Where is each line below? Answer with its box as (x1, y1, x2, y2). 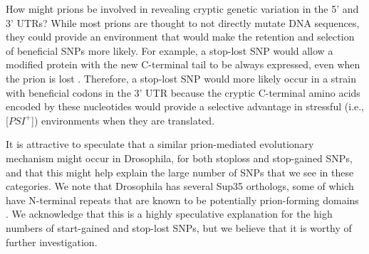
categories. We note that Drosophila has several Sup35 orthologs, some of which (6, 179, 354, 194)
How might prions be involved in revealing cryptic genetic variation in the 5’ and (6, 1, 359, 16)
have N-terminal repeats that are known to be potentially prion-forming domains (6, 192, 359, 207)
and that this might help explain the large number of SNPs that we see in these (6, 164, 354, 179)
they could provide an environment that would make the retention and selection (6, 29, 355, 44)
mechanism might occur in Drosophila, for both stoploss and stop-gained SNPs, (6, 150, 353, 165)
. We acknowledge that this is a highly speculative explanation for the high (6, 206, 333, 221)
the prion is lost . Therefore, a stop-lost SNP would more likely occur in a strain (6, 70, 356, 85)
